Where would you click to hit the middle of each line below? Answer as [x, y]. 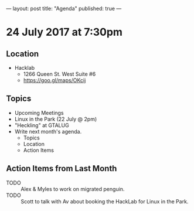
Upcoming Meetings [39, 113]
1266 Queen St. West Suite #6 [59, 74]
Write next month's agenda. [48, 131]
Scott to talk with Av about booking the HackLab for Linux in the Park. [105, 201]
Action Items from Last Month [62, 169]
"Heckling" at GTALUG [42, 125]
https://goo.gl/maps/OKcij [55, 80]
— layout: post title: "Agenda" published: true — [64, 8]
